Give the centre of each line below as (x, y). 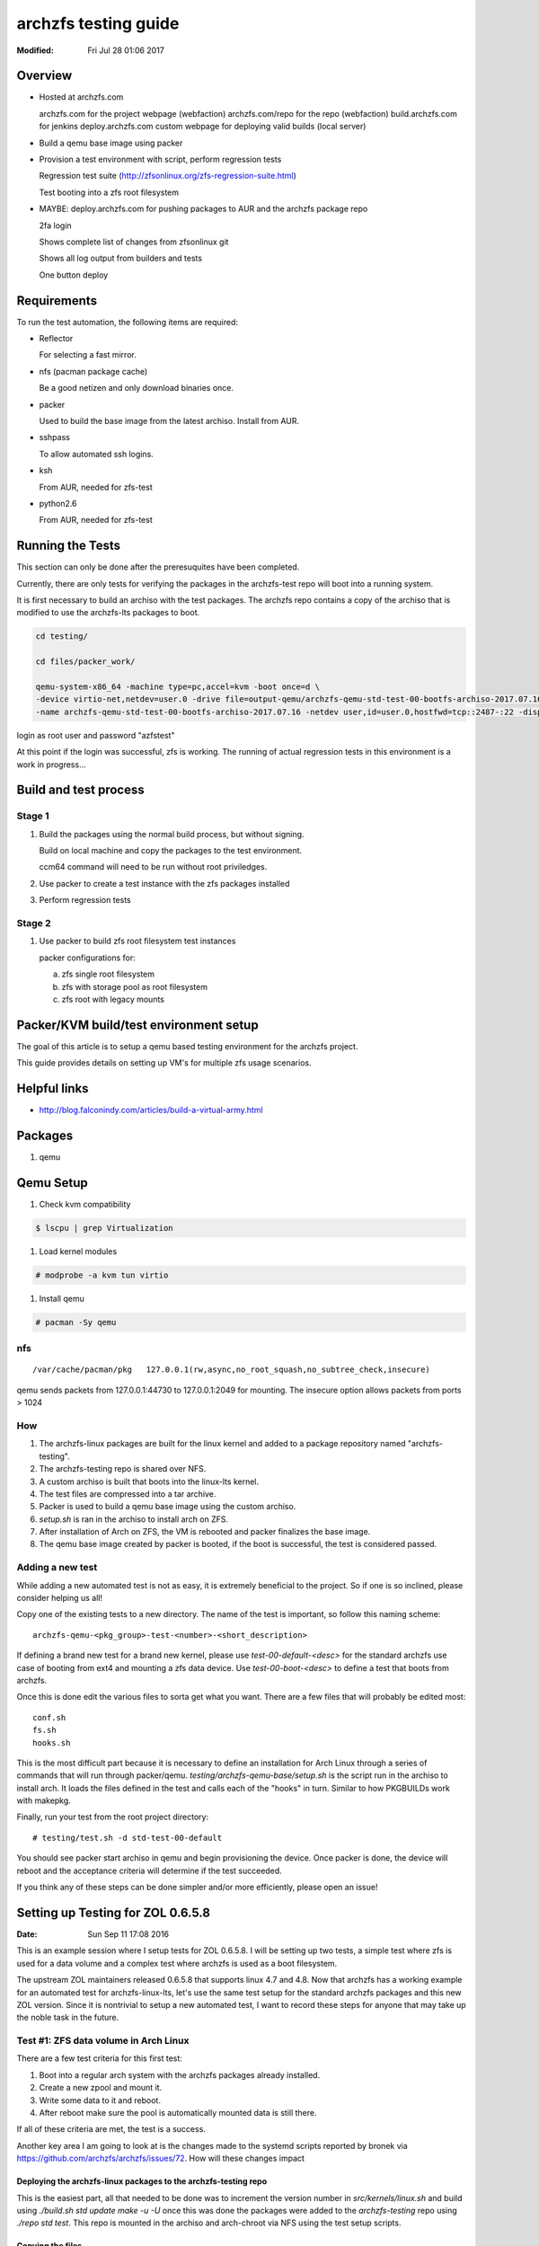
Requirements (57, 301)
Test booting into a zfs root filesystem (109, 192)
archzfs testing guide (98, 23)
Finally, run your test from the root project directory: (113, 1817)
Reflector (56, 339)
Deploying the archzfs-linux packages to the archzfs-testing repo (142, 2181)
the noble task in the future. (68, 2018)
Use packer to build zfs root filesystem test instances (137, 941)
